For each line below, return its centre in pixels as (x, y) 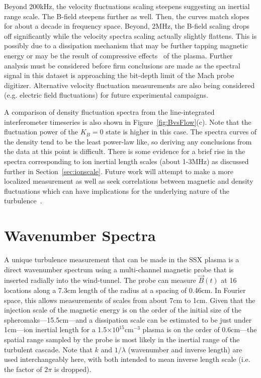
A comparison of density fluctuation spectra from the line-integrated (109, 111)
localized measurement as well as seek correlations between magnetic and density (129, 181)
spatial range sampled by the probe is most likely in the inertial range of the (122, 339)
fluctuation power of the (41, 132)
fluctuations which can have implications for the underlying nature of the (117, 191)
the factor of (23, 369)
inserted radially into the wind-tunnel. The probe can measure (100, 280)
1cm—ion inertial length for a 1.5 (56, 329)
